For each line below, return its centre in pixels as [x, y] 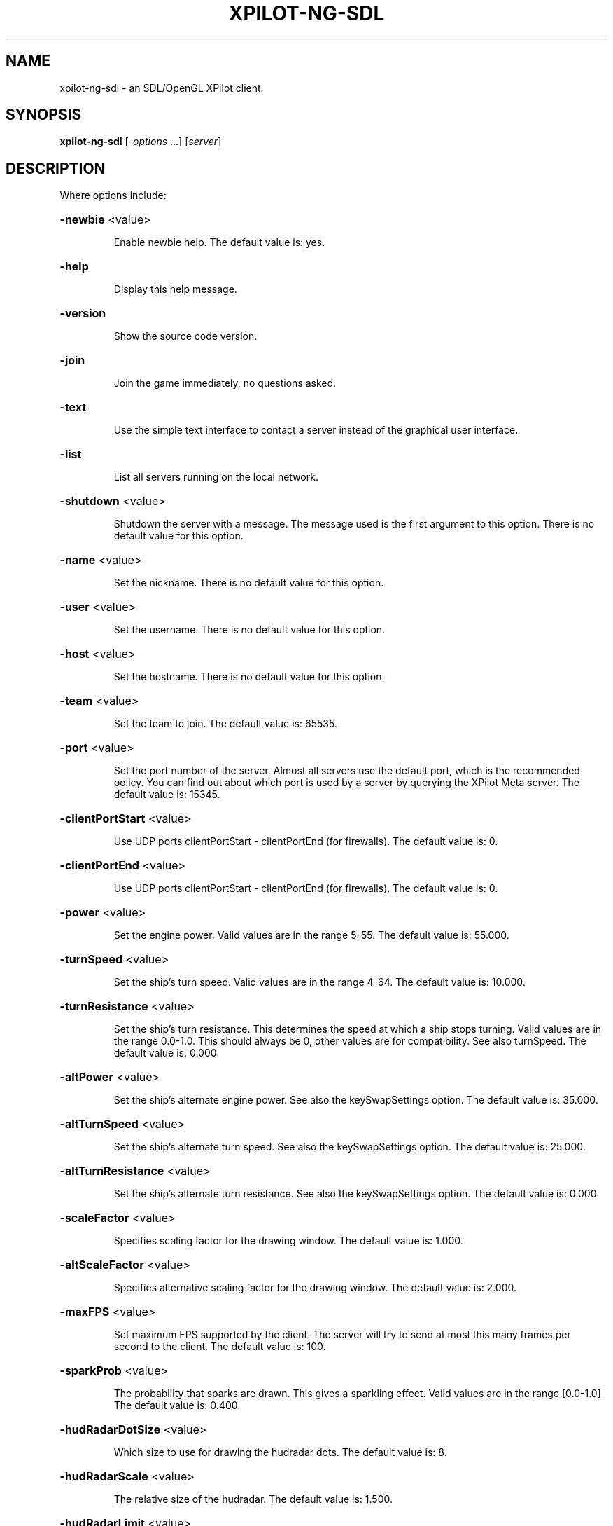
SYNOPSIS [44, 115]
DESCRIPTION [56, 168]
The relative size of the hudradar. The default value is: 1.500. [253, 1499]
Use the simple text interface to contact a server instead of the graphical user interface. [316, 430]
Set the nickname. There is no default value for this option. [249, 583]
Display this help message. [175, 289]
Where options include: [113, 195]
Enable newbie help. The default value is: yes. [219, 242]
